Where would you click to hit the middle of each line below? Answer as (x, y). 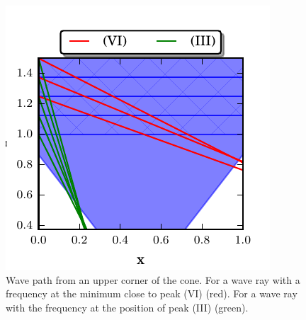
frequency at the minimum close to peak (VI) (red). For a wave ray (152, 293)
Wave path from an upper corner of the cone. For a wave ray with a (153, 279)
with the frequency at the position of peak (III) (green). (127, 307)
